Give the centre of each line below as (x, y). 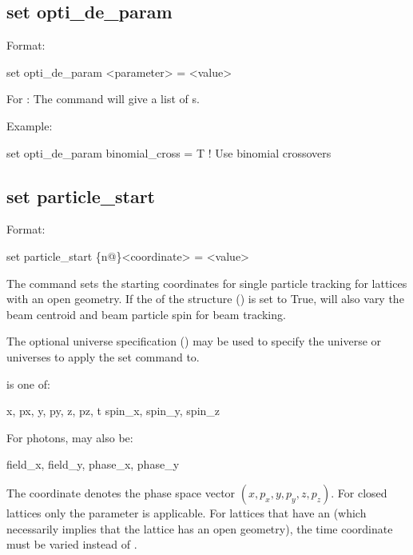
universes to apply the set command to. (103, 356)
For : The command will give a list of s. (103, 99)
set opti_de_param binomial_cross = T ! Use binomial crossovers (169, 152)
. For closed (359, 492)
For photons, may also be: (70, 437)
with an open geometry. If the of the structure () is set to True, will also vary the (205, 299)
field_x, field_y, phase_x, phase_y (93, 464)
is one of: (28, 383)
